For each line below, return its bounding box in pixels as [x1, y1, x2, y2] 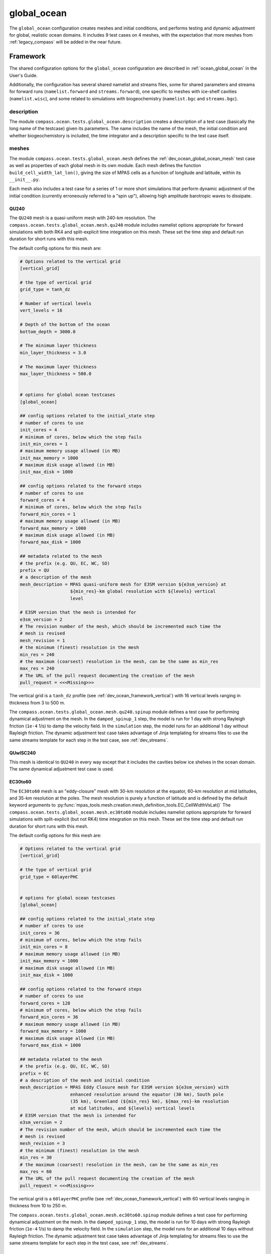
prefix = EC [20, 1070, 50, 1076]
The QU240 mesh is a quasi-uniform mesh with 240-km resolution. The [9, 215, 156, 221]
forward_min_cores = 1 [20, 511, 76, 517]
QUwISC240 [9, 750, 36, 756]
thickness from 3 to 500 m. [9, 700, 65, 706]
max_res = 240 [20, 666, 55, 672]
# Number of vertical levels [20, 301, 92, 306]
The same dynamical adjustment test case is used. [9, 766, 114, 772]
